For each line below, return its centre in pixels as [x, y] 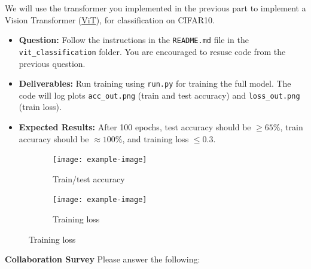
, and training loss [155, 138]
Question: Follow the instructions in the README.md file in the [134, 40]
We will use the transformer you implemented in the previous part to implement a [155, 8]
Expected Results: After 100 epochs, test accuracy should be [135, 127]
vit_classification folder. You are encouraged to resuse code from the [152, 51]
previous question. [52, 63]
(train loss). [40, 107]
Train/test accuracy [89, 178]
